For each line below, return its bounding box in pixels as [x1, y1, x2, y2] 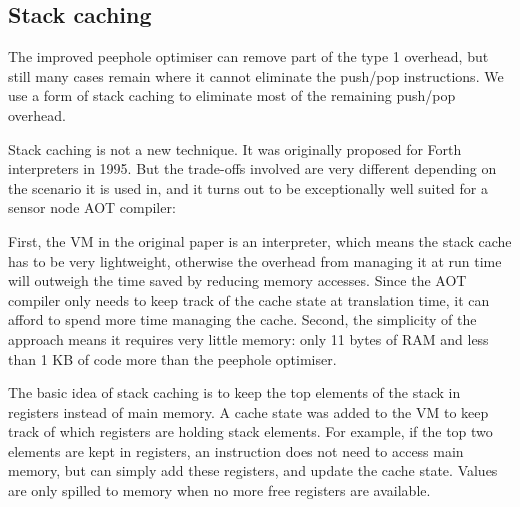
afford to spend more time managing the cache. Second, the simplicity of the [8, 309, 477, 330]
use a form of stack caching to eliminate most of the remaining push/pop [8, 85, 456, 106]
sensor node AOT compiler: [8, 197, 176, 218]
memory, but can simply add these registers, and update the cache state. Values [8, 460, 498, 481]
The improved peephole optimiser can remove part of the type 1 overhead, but [8, 46, 489, 67]
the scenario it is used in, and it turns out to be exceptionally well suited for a [8, 177, 489, 198]
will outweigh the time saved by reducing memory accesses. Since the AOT [8, 270, 467, 291]
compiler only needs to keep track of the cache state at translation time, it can [8, 289, 490, 310]
